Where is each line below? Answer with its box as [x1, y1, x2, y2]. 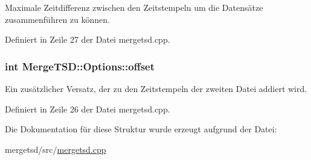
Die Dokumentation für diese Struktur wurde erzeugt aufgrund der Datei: [5, 123, 277, 135]
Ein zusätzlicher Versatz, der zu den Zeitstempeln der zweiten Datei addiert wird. [5, 82, 307, 94]
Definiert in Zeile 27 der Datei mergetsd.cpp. [5, 33, 170, 46]
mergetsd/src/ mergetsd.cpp [5, 143, 106, 155]
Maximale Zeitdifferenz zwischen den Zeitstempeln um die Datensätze [5, 1, 263, 13]
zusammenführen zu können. [5, 13, 110, 25]
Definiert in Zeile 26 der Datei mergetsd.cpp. [5, 102, 170, 115]
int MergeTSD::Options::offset [5, 58, 155, 73]
